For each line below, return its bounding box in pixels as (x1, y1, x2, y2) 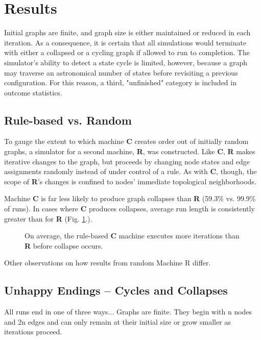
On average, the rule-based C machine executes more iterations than (25, 230, 240, 241)
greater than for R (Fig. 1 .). (4, 213, 92, 224)
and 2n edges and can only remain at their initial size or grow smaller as (4, 316, 231, 327)
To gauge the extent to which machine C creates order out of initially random (4, 136, 249, 147)
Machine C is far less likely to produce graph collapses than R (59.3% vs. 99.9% (4, 193, 256, 204)
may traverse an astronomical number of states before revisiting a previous (4, 67, 238, 78)
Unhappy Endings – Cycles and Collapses (4, 282, 228, 298)
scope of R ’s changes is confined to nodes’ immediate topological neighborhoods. (4, 176, 256, 186)
